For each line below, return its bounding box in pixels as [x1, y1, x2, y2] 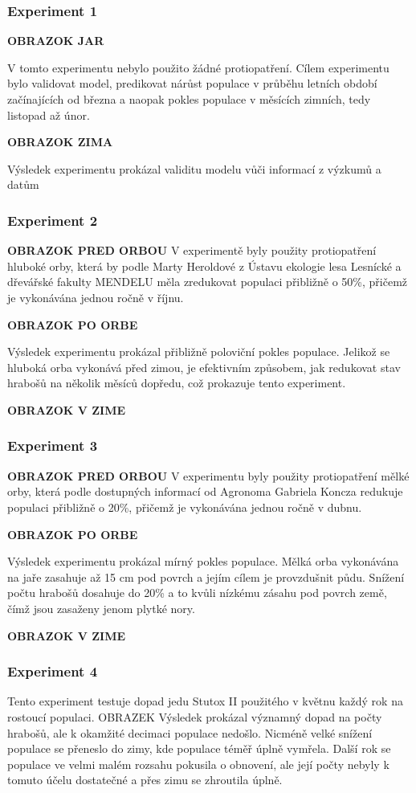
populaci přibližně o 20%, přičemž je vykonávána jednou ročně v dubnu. [7, 498, 362, 515]
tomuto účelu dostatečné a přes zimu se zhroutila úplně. [7, 771, 283, 788]
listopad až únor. [7, 106, 90, 123]
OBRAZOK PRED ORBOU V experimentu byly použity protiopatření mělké [7, 467, 410, 484]
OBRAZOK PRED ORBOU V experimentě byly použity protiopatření [7, 242, 377, 259]
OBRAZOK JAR [7, 32, 104, 49]
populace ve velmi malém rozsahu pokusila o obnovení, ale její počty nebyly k [7, 755, 389, 772]
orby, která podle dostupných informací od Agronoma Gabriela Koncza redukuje [7, 483, 403, 500]
